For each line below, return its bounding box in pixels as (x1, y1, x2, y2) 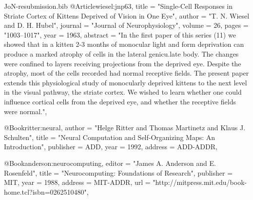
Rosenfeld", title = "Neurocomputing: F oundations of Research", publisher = (4, 167, 233, 178)
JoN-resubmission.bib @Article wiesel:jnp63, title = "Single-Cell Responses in (4, 1, 233, 11)
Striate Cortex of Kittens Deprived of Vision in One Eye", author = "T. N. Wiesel (4, 10, 250, 20)
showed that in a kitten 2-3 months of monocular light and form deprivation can (4, 39, 244, 49)
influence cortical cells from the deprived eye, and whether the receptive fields (4, 96, 236, 106)
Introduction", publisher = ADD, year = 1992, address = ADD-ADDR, (4, 141, 217, 152)
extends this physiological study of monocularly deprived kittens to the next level (4, 77, 247, 87)
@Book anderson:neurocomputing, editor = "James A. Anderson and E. (4, 158, 216, 168)
